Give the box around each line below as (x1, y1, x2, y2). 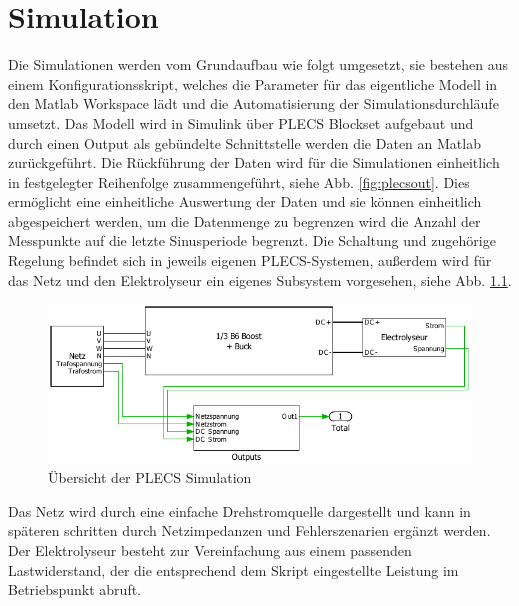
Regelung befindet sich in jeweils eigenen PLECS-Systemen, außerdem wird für (8, 250, 492, 271)
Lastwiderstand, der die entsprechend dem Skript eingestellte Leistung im (8, 559, 459, 580)
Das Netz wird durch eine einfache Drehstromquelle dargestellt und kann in (8, 500, 471, 521)
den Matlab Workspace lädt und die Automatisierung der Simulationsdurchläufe (8, 93, 499, 114)
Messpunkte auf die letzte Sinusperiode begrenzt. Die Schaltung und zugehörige (8, 230, 496, 251)
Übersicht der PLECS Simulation (48, 467, 252, 488)
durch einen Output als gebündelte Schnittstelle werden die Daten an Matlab (8, 132, 481, 153)
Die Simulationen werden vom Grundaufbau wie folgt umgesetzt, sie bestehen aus (8, 54, 509, 75)
